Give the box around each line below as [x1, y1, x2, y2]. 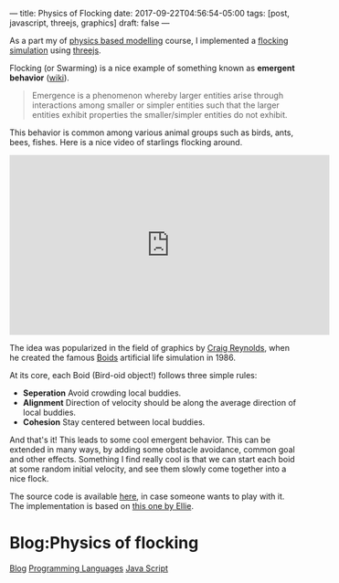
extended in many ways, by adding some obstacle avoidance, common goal [9, 444, 295, 455]
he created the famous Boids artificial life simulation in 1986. [9, 352, 236, 363]
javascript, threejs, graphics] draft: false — [9, 17, 171, 28]
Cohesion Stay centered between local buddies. [22, 417, 206, 428]
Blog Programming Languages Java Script [9, 562, 169, 574]
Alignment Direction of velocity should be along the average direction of [22, 397, 297, 408]
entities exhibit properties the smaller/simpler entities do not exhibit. [31, 110, 288, 120]
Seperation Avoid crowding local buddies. [22, 387, 182, 398]
